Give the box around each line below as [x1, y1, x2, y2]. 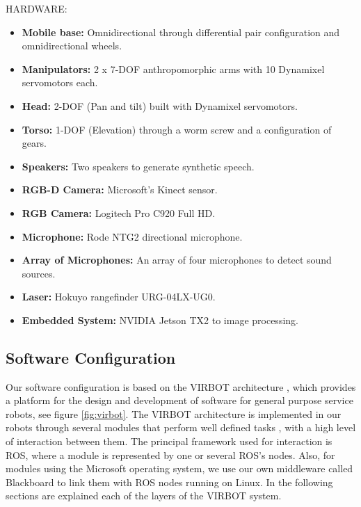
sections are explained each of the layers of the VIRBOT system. [6, 488, 282, 503]
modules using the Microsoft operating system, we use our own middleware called [6, 461, 353, 476]
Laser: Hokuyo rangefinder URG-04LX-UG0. [22, 289, 216, 304]
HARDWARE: [6, 1, 67, 15]
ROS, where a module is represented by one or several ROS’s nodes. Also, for [6, 447, 335, 462]
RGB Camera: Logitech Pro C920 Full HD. [22, 205, 216, 220]
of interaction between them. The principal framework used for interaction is [6, 434, 332, 449]
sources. [22, 266, 56, 280]
